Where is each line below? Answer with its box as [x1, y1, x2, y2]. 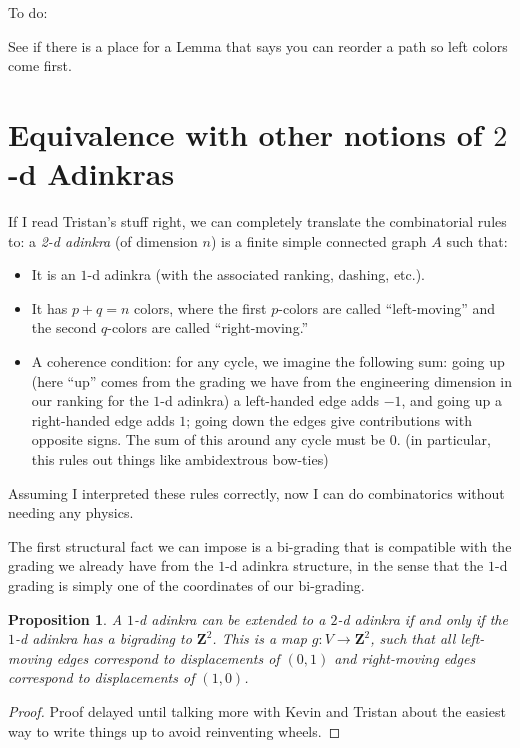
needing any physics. [8, 502, 134, 523]
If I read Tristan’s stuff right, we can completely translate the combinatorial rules [8, 211, 507, 232]
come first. [8, 55, 72, 76]
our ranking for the [31, 390, 149, 411]
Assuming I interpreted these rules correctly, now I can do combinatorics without [8, 482, 505, 503]
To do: [8, 2, 48, 22]
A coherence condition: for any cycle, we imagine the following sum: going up [31, 351, 505, 372]
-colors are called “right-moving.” [107, 317, 309, 338]
